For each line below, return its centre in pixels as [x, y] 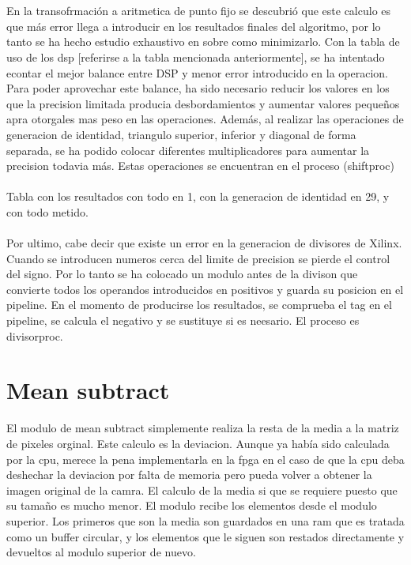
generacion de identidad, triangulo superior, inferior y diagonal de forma [181, 134]
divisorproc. [35, 335]
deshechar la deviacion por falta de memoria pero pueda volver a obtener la [189, 475]
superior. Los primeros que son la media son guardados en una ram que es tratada [205, 520]
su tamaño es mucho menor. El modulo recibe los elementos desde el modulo [192, 505]
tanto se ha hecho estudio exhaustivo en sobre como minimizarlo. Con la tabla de [203, 41]
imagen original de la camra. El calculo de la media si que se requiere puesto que [202, 490]
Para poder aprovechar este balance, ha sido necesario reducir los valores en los [198, 88]
